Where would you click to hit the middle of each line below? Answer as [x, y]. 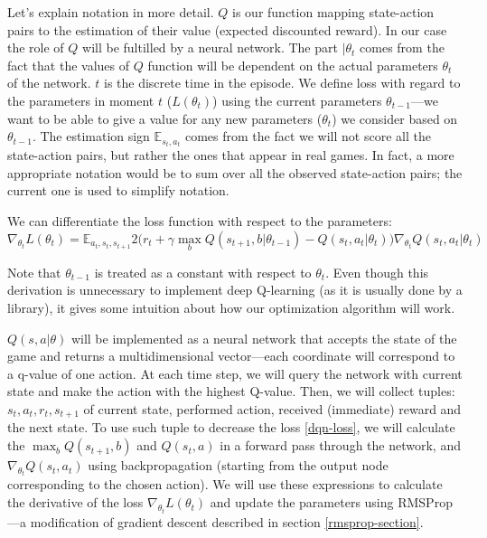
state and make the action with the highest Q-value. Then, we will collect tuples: [231, 391]
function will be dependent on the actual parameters [293, 65]
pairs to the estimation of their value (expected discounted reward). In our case [227, 29]
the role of [36, 47]
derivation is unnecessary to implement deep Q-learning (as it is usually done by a [235, 290]
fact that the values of [69, 65]
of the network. [49, 83]
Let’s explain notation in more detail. [111, 12]
